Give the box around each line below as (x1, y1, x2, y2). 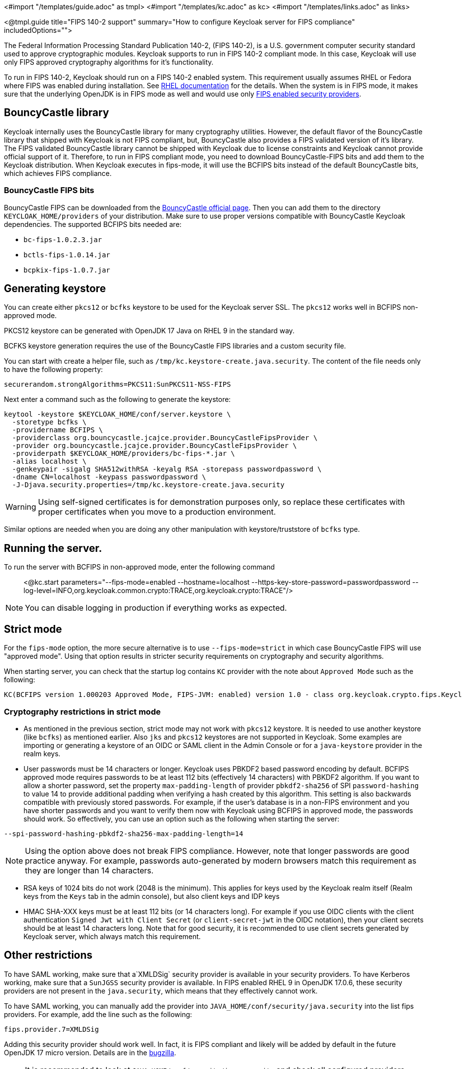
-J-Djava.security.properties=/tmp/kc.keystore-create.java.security (12, 481, 285, 489)
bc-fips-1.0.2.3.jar (23, 235, 102, 244)
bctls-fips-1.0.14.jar (23, 250, 111, 259)
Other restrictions (4, 949, 92, 962)
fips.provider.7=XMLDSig (4, 1025, 99, 1033)
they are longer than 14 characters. (25, 865, 154, 875)
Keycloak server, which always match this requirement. (23, 932, 201, 941)
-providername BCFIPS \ (12, 426, 103, 434)
